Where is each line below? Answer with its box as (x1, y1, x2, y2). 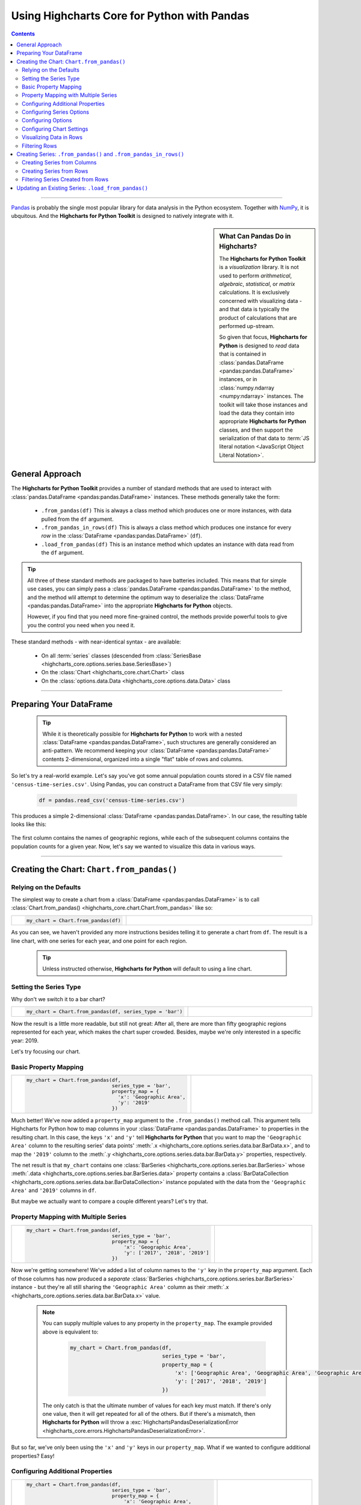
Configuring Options (22, 117, 72, 124)
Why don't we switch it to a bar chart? (11, 995, 105, 1002)
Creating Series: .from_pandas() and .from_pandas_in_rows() (16, 150, 185, 158)
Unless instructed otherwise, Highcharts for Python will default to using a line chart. (42, 965, 252, 972)
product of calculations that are (219, 314, 297, 321)
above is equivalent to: (42, 1328, 99, 1335)
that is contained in (219, 350, 267, 358)
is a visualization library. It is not (219, 264, 299, 271)
